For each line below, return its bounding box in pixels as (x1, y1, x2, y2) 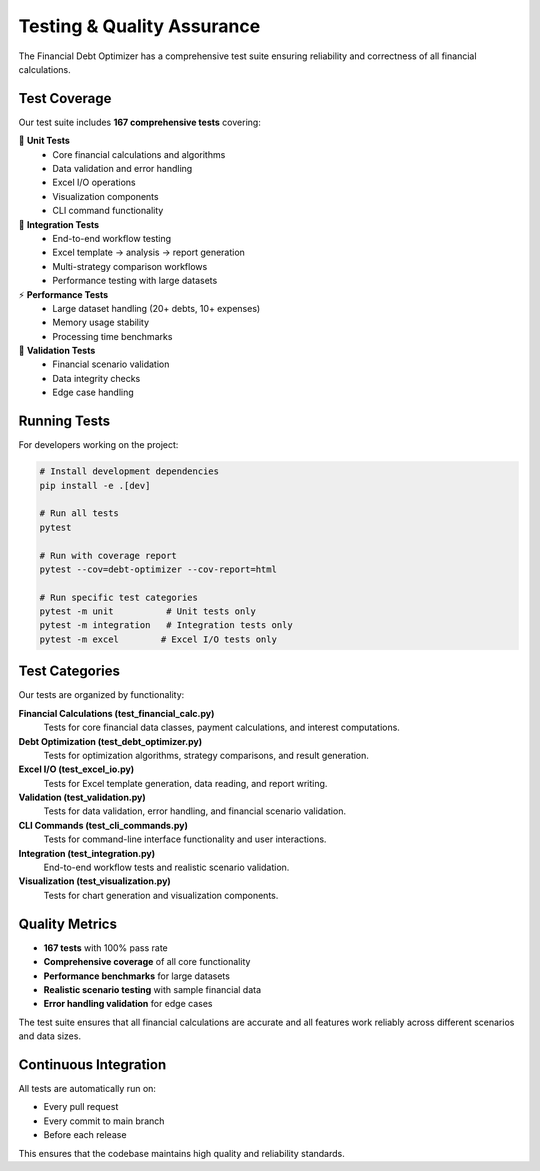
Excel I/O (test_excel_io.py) (18, 763, 135, 775)
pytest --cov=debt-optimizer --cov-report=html (39, 563, 277, 575)
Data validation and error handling (52, 163, 193, 175)
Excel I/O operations (52, 176, 136, 189)
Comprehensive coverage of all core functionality (43, 956, 251, 968)
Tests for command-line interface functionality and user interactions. (43, 833, 327, 845)
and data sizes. (18, 1030, 82, 1042)
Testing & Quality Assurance (18, 15, 261, 37)
